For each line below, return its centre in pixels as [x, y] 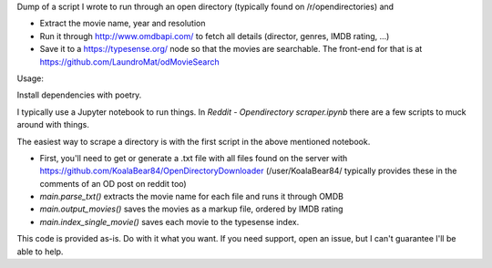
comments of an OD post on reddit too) [113, 183]
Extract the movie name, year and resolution [123, 24]
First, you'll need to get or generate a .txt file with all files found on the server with [194, 158]
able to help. [40, 252]
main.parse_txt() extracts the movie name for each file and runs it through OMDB [192, 197]
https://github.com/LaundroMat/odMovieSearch [130, 62]
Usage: [31, 78]
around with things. [53, 125]
